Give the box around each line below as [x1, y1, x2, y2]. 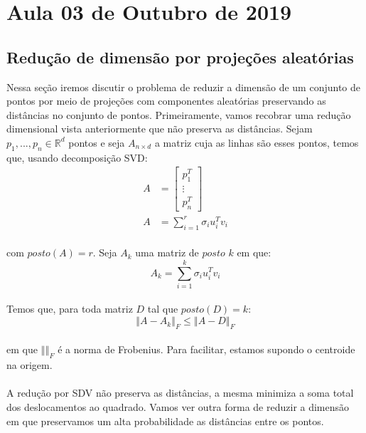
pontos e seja [68, 135, 125, 150]
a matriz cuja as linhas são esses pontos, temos [154, 135, 359, 150]
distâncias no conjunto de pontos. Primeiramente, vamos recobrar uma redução [6, 107, 351, 122]
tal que [147, 301, 178, 316]
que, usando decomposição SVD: [6, 150, 148, 165]
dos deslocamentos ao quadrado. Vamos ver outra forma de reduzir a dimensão [6, 400, 350, 414]
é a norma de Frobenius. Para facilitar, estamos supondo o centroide [58, 342, 355, 357]
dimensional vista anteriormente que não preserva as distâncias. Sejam [6, 121, 313, 136]
